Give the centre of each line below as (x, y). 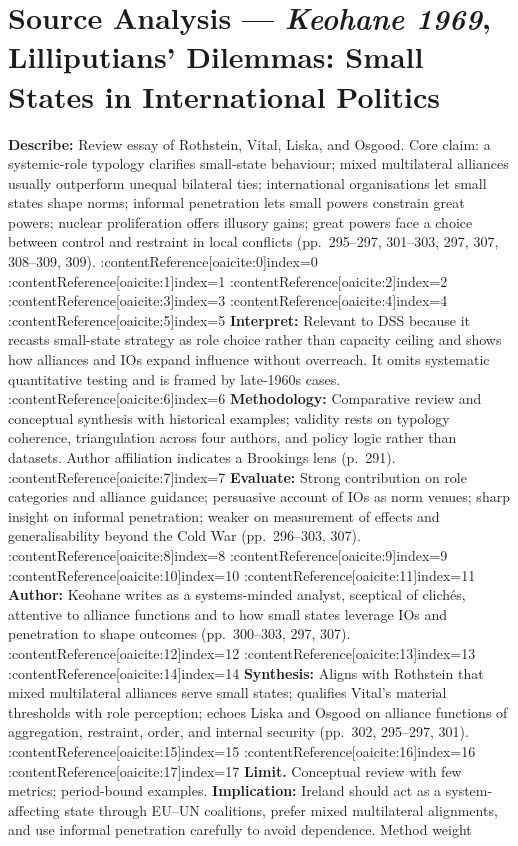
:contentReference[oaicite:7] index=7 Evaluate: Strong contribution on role (237, 476)
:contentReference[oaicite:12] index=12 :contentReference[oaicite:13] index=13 (242, 652)
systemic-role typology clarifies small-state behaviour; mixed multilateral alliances (258, 163)
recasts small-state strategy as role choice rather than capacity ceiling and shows (255, 339)
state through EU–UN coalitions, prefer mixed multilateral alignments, (281, 809)
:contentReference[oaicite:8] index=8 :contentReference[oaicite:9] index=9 (228, 554)
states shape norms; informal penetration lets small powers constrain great (236, 202)
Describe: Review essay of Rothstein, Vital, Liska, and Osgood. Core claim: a (249, 143)
